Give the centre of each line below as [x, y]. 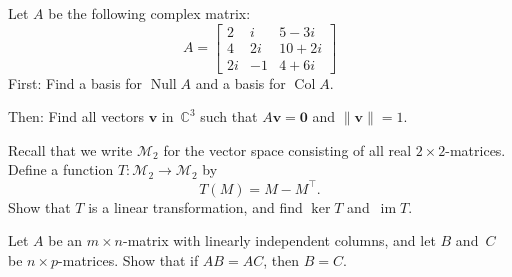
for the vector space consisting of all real [287, 149]
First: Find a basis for [75, 82]
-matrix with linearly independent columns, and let [279, 240]
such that [229, 116]
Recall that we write [70, 149]
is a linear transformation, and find [195, 206]
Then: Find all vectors [76, 116]
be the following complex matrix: [149, 13]
